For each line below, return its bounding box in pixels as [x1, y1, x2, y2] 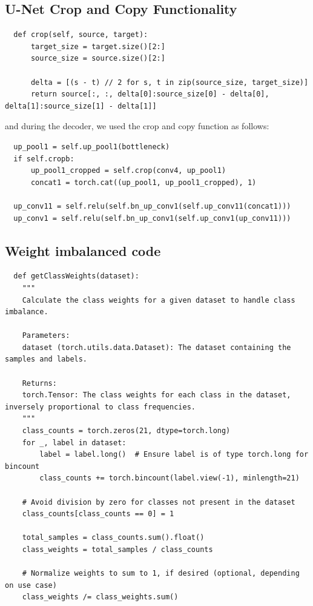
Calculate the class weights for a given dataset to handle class [22, 295, 295, 305]
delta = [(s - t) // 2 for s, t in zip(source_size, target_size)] [30, 78, 309, 87]
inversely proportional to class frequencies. [5, 402, 196, 411]
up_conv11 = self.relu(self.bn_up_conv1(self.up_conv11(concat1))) [13, 201, 291, 210]
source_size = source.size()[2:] [30, 54, 165, 63]
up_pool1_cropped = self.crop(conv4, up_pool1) [30, 166, 226, 175]
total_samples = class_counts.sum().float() [22, 533, 205, 542]
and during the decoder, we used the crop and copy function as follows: [5, 120, 269, 132]
